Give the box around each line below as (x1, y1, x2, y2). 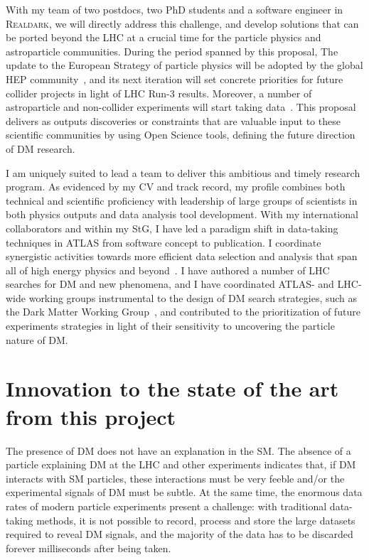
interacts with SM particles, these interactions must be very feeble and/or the (6, 470, 345, 485)
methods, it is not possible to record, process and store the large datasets (36, 512, 355, 527)
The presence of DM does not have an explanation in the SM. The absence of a (6, 443, 351, 458)
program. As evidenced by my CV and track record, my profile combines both (6, 179, 346, 194)
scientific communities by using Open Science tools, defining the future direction (6, 127, 355, 142)
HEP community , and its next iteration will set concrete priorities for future (6, 71, 343, 86)
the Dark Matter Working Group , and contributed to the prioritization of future (6, 304, 360, 319)
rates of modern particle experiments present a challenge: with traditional (6, 498, 327, 513)
